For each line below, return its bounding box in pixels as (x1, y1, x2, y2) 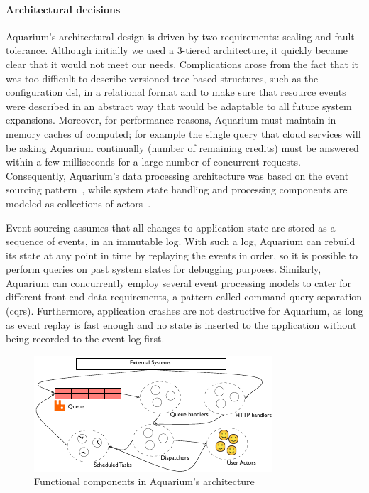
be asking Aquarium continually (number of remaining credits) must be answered (6, 140, 359, 155)
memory (6, 126, 41, 141)
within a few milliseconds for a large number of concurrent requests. (6, 154, 301, 169)
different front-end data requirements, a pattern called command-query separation (6, 289, 363, 304)
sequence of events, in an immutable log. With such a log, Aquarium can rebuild (6, 234, 356, 249)
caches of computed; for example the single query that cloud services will (44, 126, 361, 141)
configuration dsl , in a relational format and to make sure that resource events (6, 85, 346, 99)
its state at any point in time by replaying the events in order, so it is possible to (6, 247, 358, 262)
